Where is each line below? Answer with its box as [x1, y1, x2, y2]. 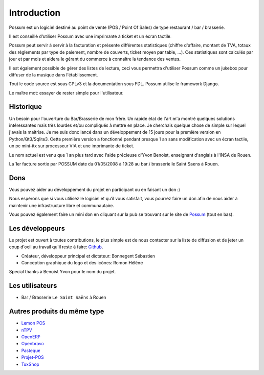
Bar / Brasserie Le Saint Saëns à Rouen [21, 294, 107, 301]
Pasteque [21, 348, 41, 353]
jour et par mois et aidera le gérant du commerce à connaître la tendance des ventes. [9, 56, 181, 62]
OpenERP [21, 334, 41, 340]
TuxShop [21, 361, 40, 367]
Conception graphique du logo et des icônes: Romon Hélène [21, 260, 143, 266]
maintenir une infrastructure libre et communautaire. [9, 202, 114, 208]
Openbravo [21, 341, 44, 347]
